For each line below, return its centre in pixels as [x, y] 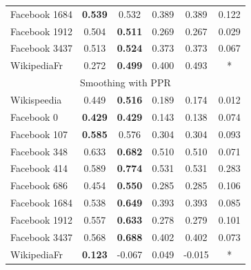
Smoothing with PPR [125, 83]
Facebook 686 [39, 185]
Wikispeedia [36, 99]
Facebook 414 [39, 168]
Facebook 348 [39, 151]
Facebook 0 [34, 116]
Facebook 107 [39, 134]
